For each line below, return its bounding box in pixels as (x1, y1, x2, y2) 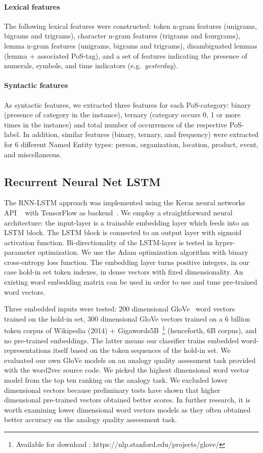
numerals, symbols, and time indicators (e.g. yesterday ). (4, 60, 178, 71)
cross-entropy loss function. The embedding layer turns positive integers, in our (4, 256, 249, 267)
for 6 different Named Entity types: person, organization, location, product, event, (4, 139, 259, 149)
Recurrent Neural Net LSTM (4, 173, 161, 189)
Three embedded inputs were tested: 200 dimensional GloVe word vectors (4, 303, 235, 314)
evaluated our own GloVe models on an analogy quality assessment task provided (4, 354, 256, 365)
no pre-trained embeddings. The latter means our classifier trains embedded (4, 335, 239, 345)
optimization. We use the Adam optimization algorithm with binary (37, 247, 248, 257)
